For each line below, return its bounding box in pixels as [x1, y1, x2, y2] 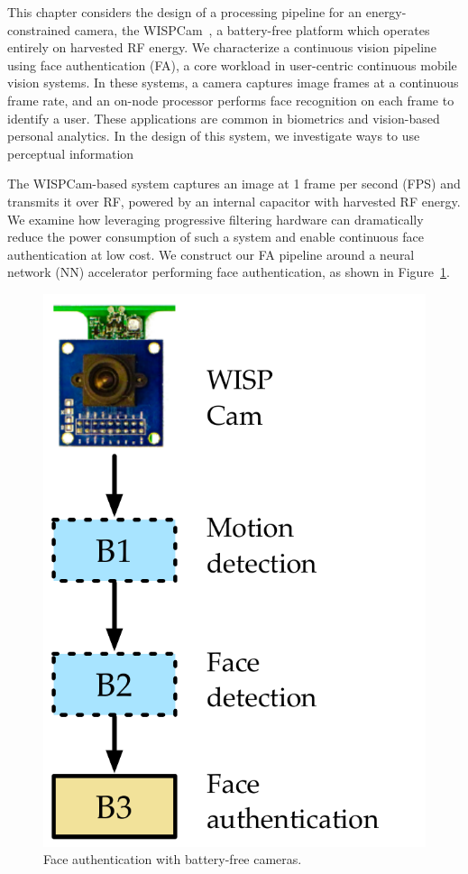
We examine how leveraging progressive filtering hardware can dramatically [7, 209, 424, 228]
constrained [7, 20, 71, 39]
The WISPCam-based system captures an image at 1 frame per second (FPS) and [7, 174, 461, 193]
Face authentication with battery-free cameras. [43, 850, 302, 869]
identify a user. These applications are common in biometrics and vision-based [7, 108, 440, 127]
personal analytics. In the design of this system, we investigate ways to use [7, 126, 420, 145]
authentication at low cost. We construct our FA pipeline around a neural [7, 244, 415, 263]
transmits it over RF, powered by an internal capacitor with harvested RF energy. [7, 191, 461, 210]
